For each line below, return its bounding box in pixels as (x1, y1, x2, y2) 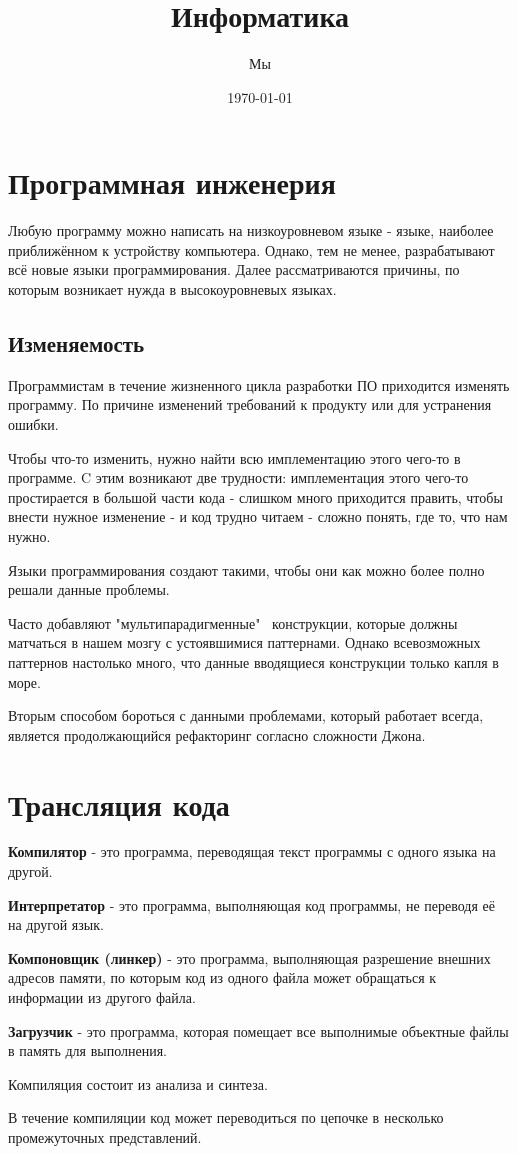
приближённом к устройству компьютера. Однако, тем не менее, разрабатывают (8, 239, 495, 260)
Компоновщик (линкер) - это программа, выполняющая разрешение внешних (8, 947, 491, 968)
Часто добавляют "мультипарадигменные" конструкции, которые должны (8, 612, 458, 633)
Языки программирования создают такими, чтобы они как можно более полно (8, 559, 485, 580)
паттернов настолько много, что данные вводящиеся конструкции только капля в (8, 651, 499, 672)
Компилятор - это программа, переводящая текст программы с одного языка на (8, 841, 496, 862)
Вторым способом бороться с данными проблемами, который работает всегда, (8, 705, 484, 726)
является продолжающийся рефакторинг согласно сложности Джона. (8, 724, 426, 745)
